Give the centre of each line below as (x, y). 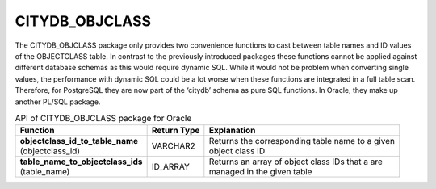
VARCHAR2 (173, 146)
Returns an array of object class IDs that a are (296, 162)
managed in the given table (260, 172)
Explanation (232, 131)
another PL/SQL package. (58, 102)
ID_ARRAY (170, 167)
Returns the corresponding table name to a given (302, 141)
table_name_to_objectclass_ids (81, 162)
